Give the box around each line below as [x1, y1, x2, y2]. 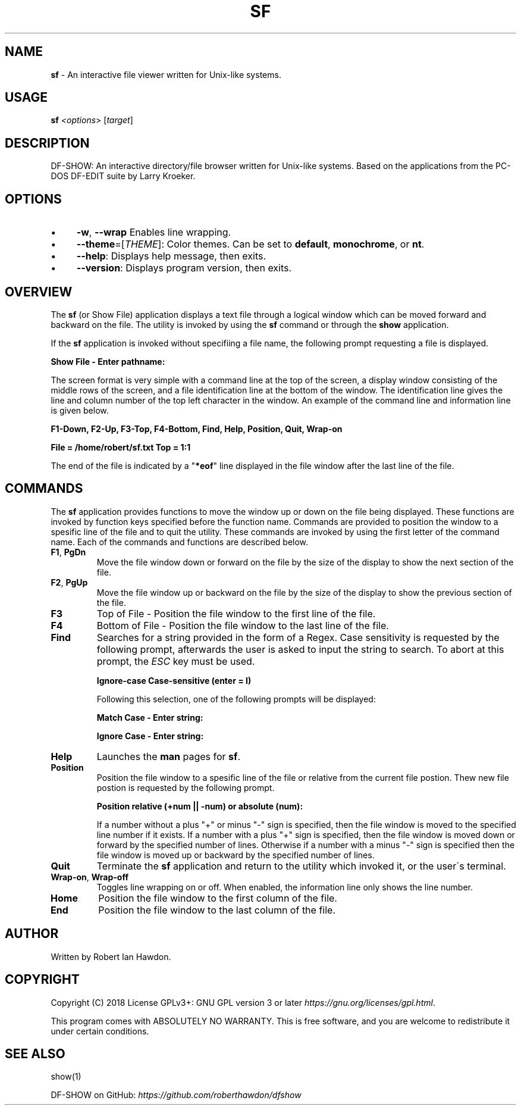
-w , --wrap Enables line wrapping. [76, 226, 231, 239]
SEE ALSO [5, 1046, 65, 1061]
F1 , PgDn [51, 546, 86, 557]
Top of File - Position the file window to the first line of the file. [96, 607, 376, 620]
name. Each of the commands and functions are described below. [51, 536, 309, 547]
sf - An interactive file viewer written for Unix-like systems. [51, 69, 281, 80]
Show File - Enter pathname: [51, 356, 165, 367]
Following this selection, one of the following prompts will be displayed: [96, 693, 376, 704]
